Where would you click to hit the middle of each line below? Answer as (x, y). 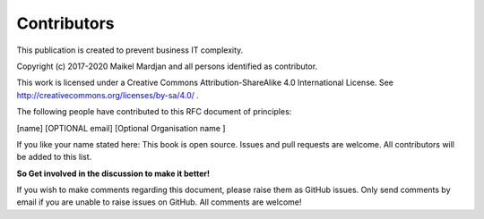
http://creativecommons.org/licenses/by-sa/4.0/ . (108, 95)
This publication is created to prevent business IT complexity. (130, 50)
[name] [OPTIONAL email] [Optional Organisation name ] (121, 128)
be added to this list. (54, 157)
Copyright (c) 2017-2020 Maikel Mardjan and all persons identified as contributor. (167, 66)
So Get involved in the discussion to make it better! (113, 173)
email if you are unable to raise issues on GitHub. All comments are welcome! (159, 202)
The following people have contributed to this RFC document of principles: (154, 112)
